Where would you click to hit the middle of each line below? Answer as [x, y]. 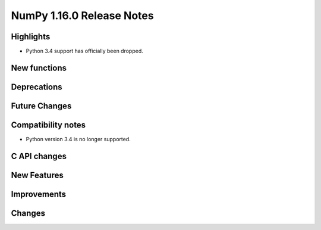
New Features [37, 175]
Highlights [31, 37]
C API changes [39, 156]
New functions [39, 68]
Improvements [39, 194]
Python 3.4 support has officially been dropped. [85, 51]
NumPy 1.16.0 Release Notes [82, 15]
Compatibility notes [48, 125]
